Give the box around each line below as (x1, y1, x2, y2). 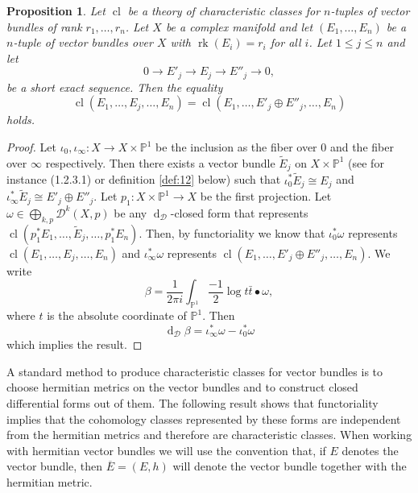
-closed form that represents (170, 204, 308, 221)
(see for (348, 154, 384, 171)
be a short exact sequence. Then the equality (6, 78, 223, 95)
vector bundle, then (6, 458, 103, 474)
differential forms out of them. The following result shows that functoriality (6, 395, 379, 412)
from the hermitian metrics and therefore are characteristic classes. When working (6, 426, 412, 443)
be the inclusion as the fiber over (155, 139, 317, 155)
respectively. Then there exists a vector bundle (45, 154, 275, 171)
